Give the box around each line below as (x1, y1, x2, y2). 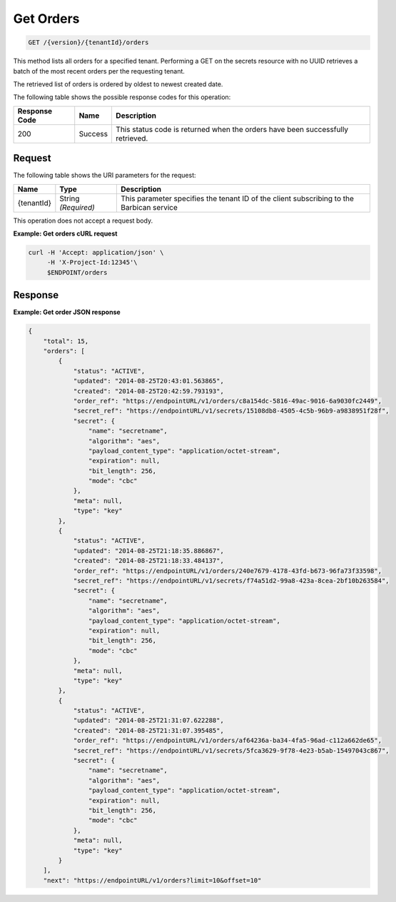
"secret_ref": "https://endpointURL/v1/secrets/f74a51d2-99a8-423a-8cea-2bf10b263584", (73, 577, 390, 584)
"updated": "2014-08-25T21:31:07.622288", (73, 716, 224, 724)
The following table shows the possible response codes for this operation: (13, 93, 231, 101)
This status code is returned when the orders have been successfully (115, 124, 349, 134)
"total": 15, (43, 337, 89, 345)
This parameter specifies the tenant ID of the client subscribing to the (120, 193, 355, 203)
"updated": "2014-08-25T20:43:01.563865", (73, 377, 224, 385)
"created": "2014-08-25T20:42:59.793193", (73, 387, 224, 395)
